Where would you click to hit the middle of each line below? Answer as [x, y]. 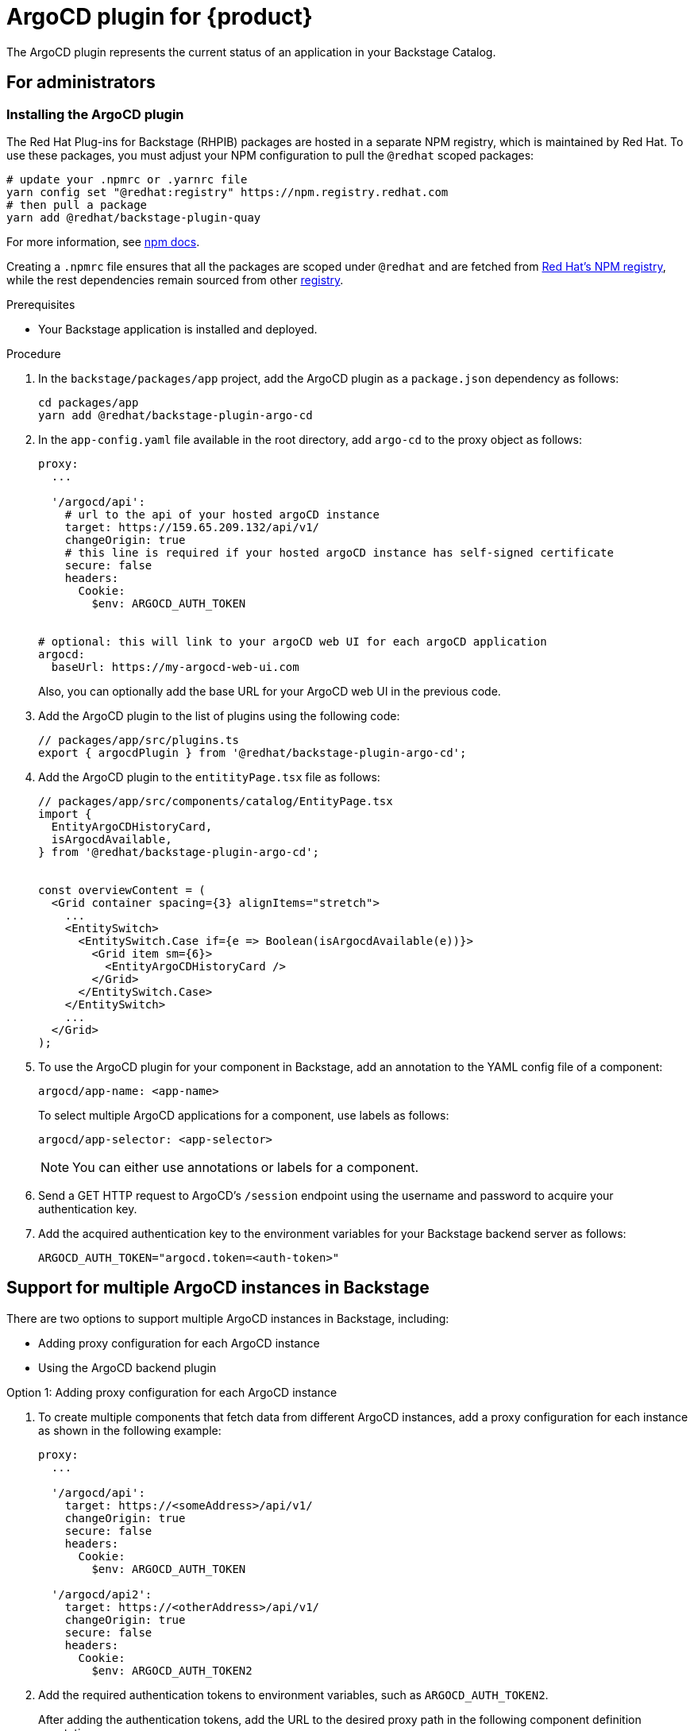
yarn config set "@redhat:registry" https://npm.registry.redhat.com [227, 192]
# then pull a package [77, 204]
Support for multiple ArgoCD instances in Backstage [218, 1288]
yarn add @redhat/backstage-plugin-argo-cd [175, 415]
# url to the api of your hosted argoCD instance [222, 514]
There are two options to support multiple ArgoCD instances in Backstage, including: [228, 1318]
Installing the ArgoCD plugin [95, 114]
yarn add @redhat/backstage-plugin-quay [134, 217]
